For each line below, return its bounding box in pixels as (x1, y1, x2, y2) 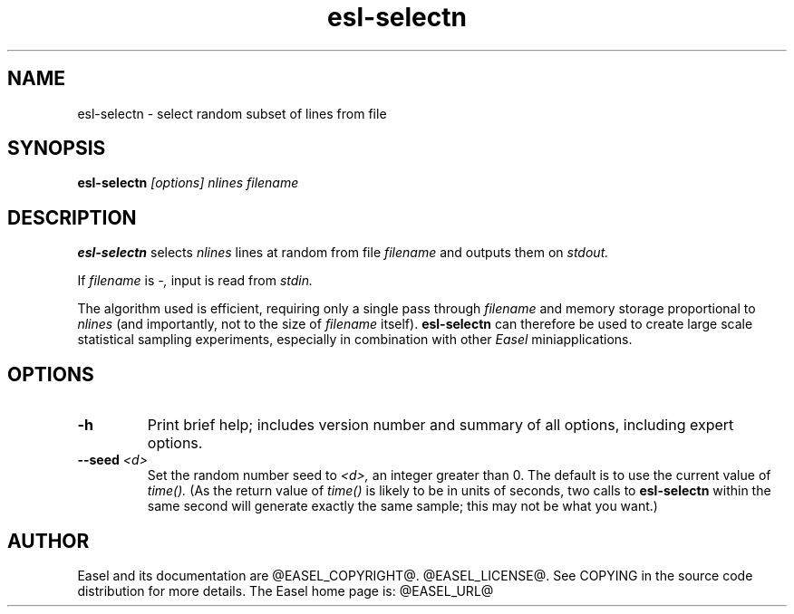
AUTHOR (7, 529, 90, 552)
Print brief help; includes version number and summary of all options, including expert (147, 416, 734, 435)
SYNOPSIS (7, 137, 106, 160)
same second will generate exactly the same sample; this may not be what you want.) (147, 498, 658, 514)
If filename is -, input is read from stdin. (77, 273, 314, 289)
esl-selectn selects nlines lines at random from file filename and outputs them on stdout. (77, 245, 609, 261)
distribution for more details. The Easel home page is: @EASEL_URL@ (77, 582, 494, 599)
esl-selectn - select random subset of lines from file (77, 105, 387, 121)
